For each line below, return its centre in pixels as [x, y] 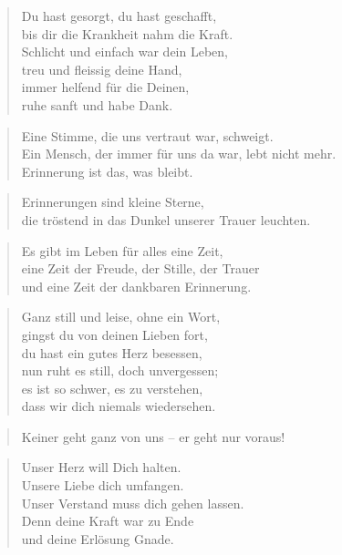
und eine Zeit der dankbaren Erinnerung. [136, 286]
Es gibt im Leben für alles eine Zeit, [122, 250]
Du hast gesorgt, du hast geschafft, [119, 15]
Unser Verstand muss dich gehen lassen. [133, 503]
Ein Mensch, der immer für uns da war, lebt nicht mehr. [179, 154]
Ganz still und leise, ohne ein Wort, [121, 317]
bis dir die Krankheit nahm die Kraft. [127, 33]
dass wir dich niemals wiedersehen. [119, 406]
